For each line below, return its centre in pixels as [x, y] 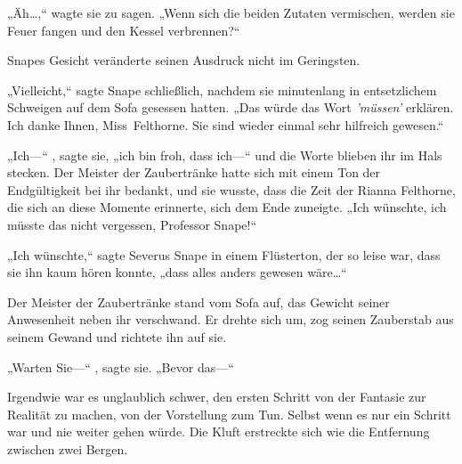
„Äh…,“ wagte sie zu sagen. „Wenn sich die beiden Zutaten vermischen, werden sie [231, 12]
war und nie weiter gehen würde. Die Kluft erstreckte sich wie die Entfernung [219, 431]
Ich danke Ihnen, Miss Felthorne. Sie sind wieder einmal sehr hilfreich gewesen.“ [226, 124]
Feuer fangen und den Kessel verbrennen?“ [124, 30]
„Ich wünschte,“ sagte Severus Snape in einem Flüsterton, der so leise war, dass [224, 254]
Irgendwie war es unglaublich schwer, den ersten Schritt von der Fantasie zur [217, 397]
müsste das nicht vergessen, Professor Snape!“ [132, 224]
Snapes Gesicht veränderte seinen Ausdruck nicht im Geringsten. [184, 60]
